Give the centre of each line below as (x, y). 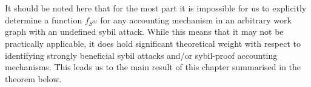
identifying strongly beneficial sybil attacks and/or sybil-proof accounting (141, 55)
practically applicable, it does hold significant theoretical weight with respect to (153, 43)
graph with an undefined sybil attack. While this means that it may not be (144, 31)
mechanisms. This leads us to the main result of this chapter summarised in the (153, 67)
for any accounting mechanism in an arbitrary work (196, 19)
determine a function (44, 19)
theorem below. (33, 78)
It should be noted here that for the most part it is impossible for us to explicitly (156, 8)
